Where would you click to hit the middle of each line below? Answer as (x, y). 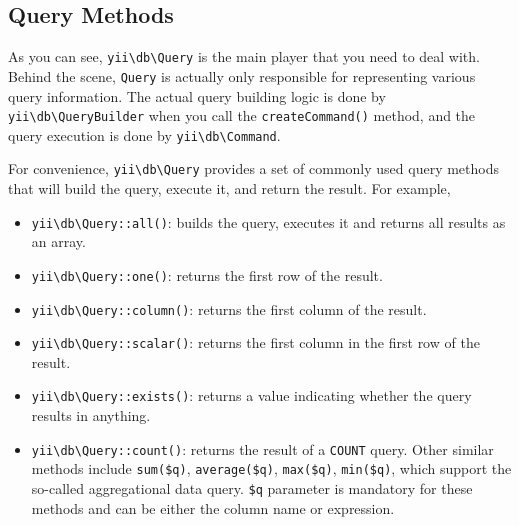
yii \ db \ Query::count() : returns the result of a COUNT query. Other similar (262, 448)
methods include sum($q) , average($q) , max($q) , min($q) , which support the (271, 468)
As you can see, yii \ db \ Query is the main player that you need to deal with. (244, 56)
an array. (58, 241)
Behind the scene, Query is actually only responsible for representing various (242, 75)
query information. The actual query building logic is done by (197, 95)
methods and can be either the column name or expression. (213, 507)
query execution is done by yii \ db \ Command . (144, 134)
